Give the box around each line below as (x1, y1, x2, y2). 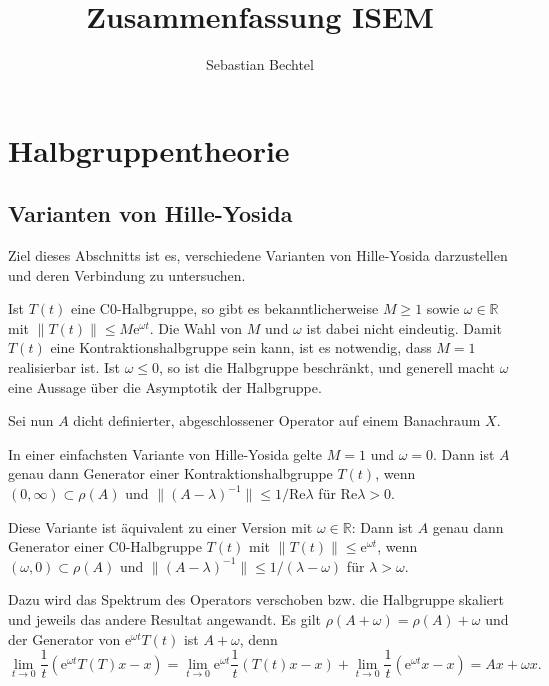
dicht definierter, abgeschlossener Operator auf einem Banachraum (73, 410, 481, 431)
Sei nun (8, 410, 54, 431)
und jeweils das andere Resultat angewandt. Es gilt (8, 609, 322, 630)
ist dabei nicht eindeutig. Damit (306, 317, 502, 338)
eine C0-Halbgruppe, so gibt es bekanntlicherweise (71, 298, 379, 319)
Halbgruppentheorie (8, 129, 290, 170)
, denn (239, 628, 278, 649)
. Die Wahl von (149, 317, 243, 338)
